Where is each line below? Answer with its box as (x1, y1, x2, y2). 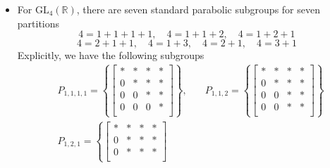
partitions (17, 15, 60, 30)
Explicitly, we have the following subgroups (17, 48, 204, 63)
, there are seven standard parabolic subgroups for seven (76, 2, 320, 16)
